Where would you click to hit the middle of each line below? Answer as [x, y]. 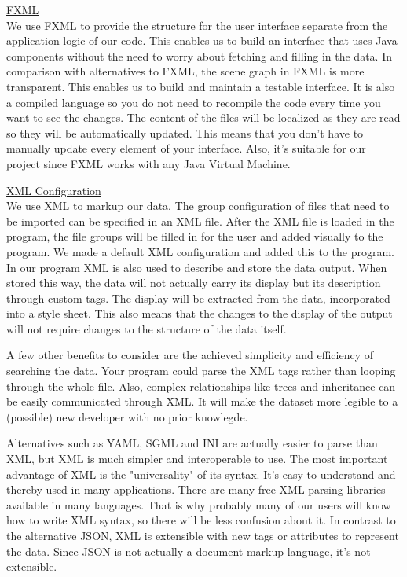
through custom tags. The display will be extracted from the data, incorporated [198, 298]
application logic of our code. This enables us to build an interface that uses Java [202, 40]
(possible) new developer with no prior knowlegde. [127, 416]
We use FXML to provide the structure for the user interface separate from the [197, 25]
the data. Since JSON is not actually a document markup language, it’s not [189, 551]
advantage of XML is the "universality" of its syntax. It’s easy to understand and [201, 474]
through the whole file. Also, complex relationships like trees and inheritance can [201, 386]
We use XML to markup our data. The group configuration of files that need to [198, 206]
